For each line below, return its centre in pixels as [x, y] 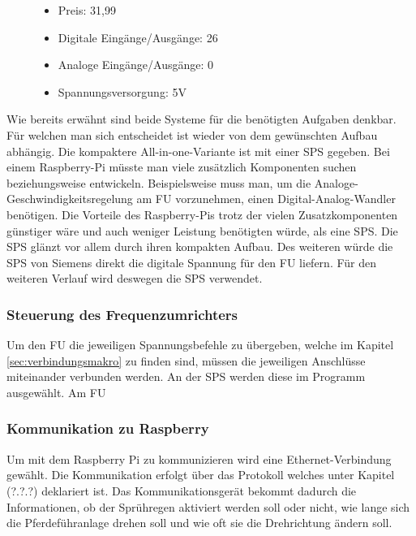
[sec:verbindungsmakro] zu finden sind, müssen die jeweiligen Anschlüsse [186, 360]
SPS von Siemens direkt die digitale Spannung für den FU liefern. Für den [192, 262]
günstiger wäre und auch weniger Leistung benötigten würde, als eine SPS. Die [202, 230]
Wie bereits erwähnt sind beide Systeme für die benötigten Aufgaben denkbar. [202, 119]
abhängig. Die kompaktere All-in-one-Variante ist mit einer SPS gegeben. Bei [198, 151]
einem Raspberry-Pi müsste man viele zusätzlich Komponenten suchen [182, 167]
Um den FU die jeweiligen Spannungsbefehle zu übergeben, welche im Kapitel [200, 345]
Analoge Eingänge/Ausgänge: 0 [136, 65]
